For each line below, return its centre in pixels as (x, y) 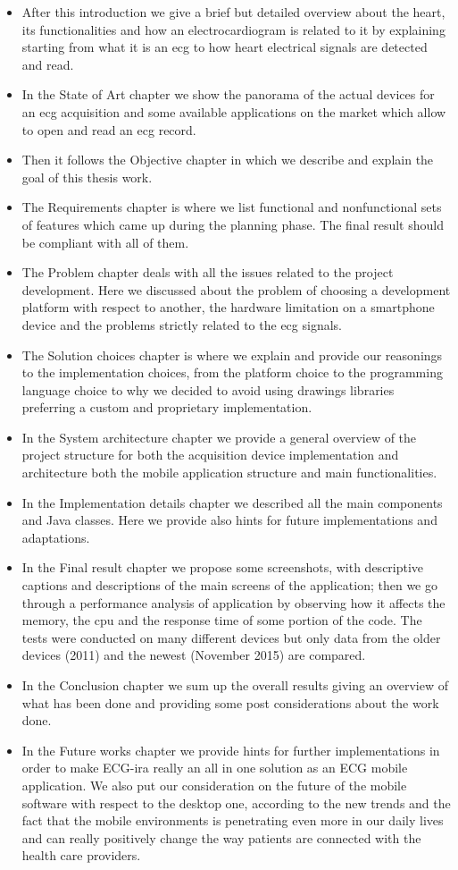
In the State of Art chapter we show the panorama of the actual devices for (228, 94)
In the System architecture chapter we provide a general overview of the (219, 437)
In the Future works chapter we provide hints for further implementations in (231, 750)
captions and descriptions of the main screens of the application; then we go (229, 585)
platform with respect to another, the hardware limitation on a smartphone (228, 307)
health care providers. (81, 855)
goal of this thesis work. (87, 177)
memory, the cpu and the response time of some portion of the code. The (222, 620)
